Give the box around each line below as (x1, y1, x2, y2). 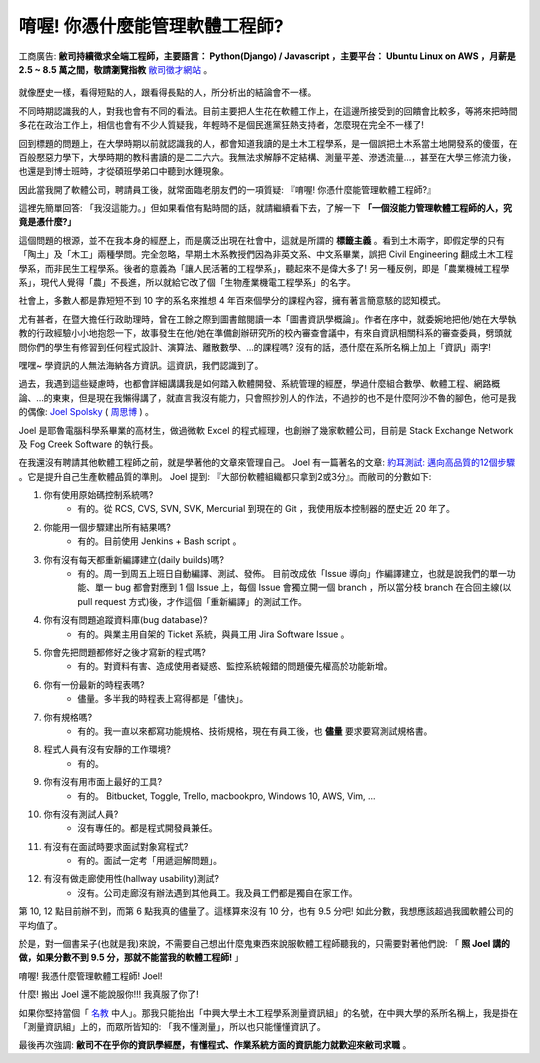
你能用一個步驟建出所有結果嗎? (43, 521, 172, 533)
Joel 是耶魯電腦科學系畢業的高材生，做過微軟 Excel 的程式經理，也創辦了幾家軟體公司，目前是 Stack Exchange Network (18, 424, 514, 436)
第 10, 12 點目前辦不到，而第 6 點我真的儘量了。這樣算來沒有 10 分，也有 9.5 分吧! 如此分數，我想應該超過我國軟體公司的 (18, 905, 514, 917)
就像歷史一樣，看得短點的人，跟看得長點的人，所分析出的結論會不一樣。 (18, 86, 317, 99)
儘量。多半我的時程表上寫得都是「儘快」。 (77, 693, 249, 705)
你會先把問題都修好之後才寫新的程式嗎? (43, 646, 207, 658)
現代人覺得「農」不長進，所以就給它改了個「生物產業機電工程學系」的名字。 (40, 276, 356, 289)
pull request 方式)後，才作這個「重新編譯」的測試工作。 (77, 595, 307, 607)
